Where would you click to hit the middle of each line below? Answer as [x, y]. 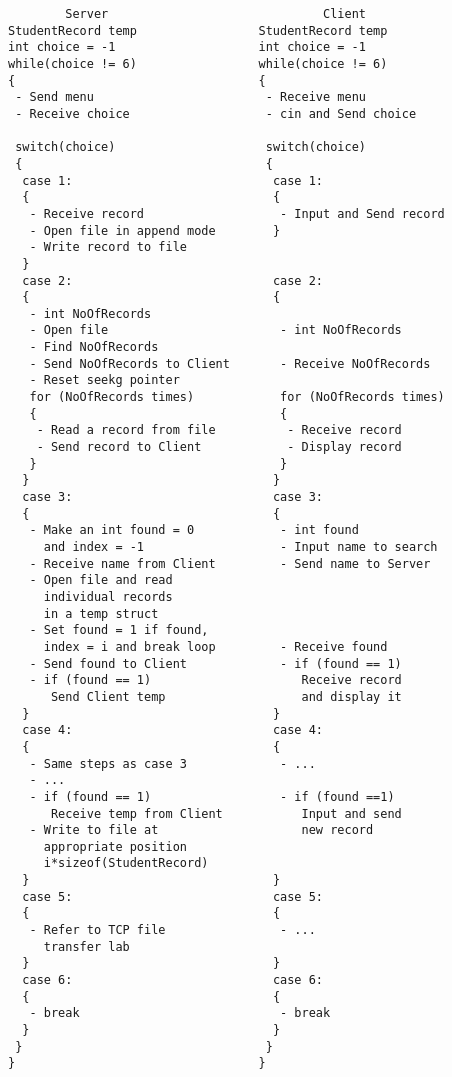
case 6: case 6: [172, 980]
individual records [108, 596]
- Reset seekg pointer [104, 380]
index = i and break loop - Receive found [215, 646]
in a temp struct [101, 613]
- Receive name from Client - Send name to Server [230, 563]
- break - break [180, 1013]
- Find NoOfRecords [94, 347]
